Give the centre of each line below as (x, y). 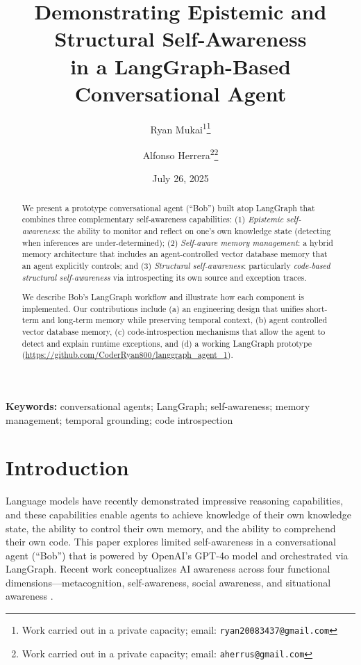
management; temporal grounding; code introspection (119, 419)
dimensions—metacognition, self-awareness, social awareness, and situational (168, 582)
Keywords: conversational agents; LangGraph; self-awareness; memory (158, 406)
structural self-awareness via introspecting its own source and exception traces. (164, 277)
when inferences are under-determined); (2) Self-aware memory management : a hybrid (177, 242)
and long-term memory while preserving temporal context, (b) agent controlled (185, 320)
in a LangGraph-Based (180, 66)
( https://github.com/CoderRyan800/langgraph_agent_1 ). (127, 355)
